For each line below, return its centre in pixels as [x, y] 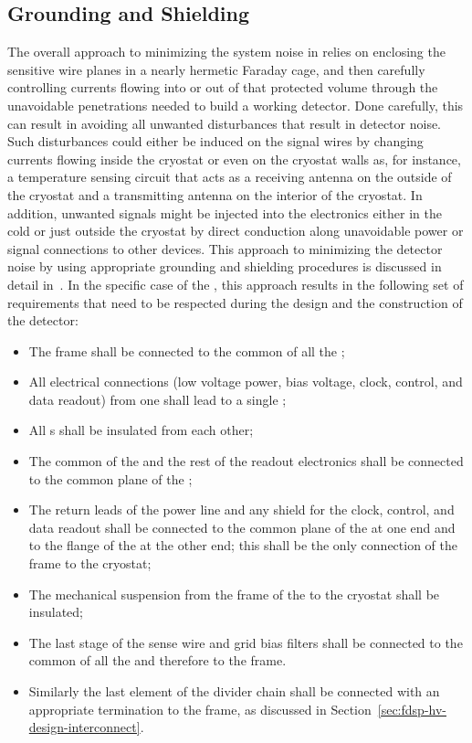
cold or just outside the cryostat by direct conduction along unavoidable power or [236, 231]
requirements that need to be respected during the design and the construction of [235, 302]
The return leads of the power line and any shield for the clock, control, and [241, 509]
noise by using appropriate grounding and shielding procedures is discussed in [225, 266]
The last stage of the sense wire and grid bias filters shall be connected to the [246, 642]
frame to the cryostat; [90, 563]
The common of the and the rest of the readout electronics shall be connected [246, 461]
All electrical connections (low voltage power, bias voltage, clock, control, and [246, 382]
